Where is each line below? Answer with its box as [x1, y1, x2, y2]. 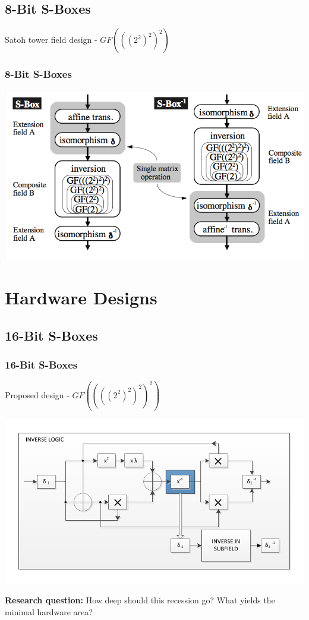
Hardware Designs [5, 285, 157, 310]
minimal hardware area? [5, 605, 93, 618]
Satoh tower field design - [5, 33, 97, 46]
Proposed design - [5, 388, 70, 401]
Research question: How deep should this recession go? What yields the [5, 594, 275, 606]
